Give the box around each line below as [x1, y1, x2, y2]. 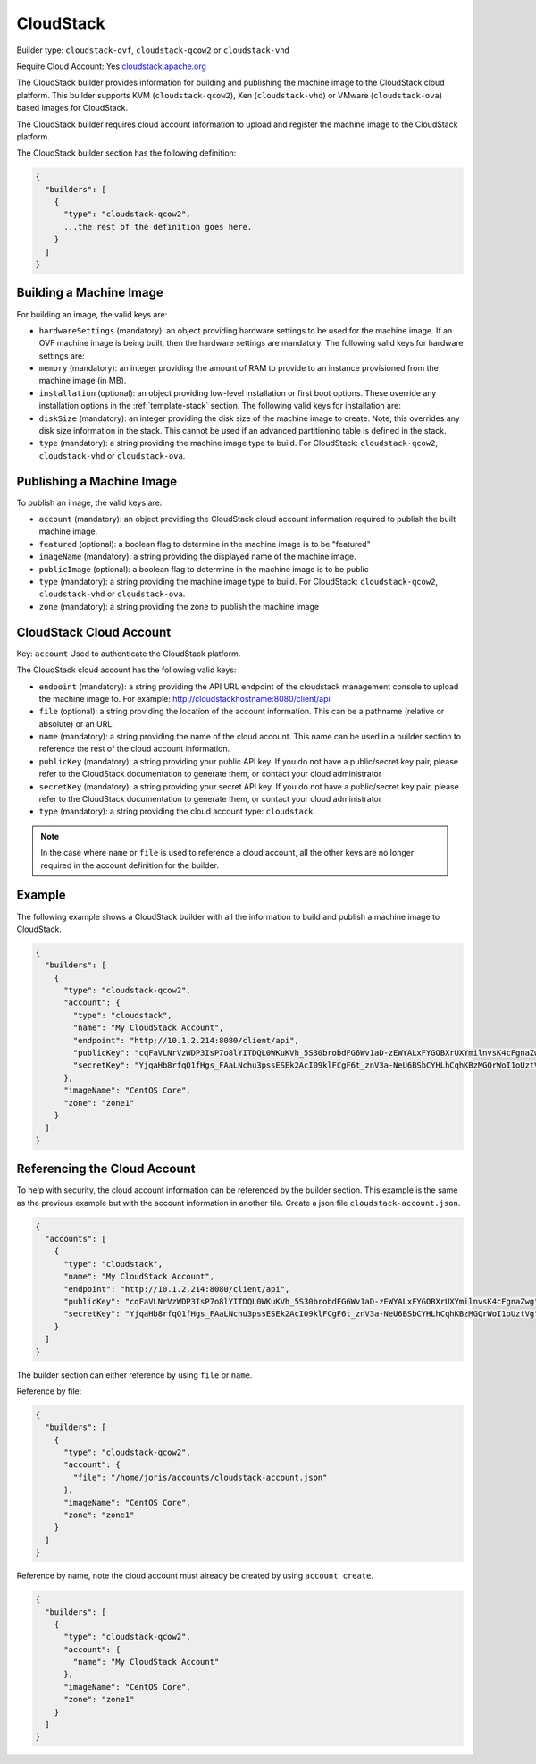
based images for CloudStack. [16, 103, 129, 114]
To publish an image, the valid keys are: [16, 497, 163, 508]
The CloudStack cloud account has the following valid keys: [16, 664, 237, 675]
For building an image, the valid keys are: [16, 308, 168, 319]
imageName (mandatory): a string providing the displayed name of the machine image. [38, 551, 356, 562]
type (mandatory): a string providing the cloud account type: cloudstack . [38, 806, 316, 817]
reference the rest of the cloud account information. [38, 743, 230, 755]
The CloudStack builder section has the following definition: [16, 148, 237, 158]
